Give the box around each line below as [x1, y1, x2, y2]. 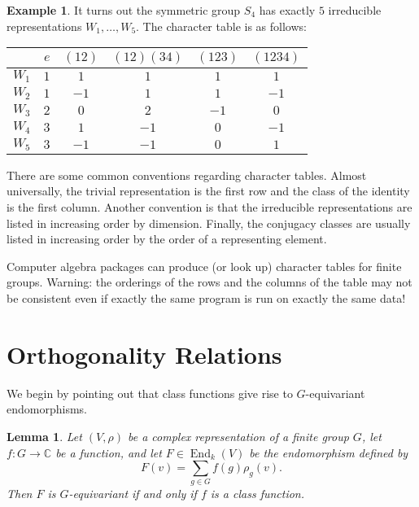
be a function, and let [55, 444, 162, 461]
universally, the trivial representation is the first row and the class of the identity [7, 182, 410, 199]
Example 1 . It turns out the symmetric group [7, 2, 241, 18]
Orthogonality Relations [7, 337, 282, 370]
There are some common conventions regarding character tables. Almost [7, 166, 367, 183]
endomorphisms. [7, 400, 87, 417]
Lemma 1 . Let [7, 427, 82, 444]
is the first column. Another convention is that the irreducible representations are [7, 199, 412, 216]
